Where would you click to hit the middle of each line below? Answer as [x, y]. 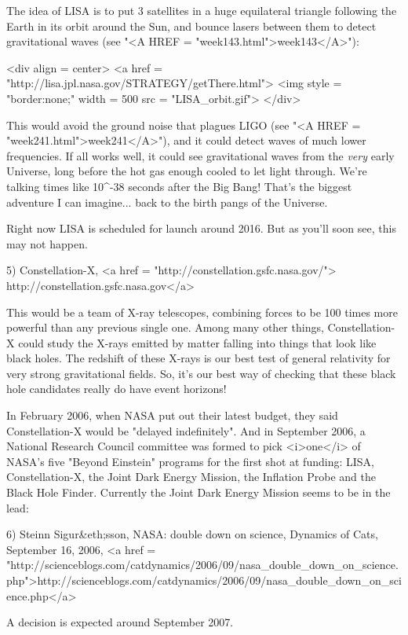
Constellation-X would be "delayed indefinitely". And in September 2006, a [186, 430]
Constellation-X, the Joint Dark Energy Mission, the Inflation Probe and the [191, 477]
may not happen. [47, 243]
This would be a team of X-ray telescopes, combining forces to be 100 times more [202, 312]
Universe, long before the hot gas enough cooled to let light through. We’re [187, 171]
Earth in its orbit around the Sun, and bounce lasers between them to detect [191, 26]
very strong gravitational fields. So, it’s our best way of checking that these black [201, 373]
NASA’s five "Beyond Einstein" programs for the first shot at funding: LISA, [190, 461]
